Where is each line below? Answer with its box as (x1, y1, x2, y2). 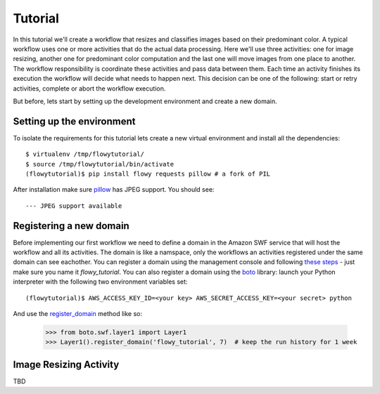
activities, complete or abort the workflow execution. (13, 84, 166, 93)
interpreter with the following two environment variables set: (13, 277, 188, 286)
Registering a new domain (13, 220, 129, 232)
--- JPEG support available (25, 202, 122, 210)
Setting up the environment (13, 115, 136, 127)
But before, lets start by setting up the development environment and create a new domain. (13, 97, 277, 105)
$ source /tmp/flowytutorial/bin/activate (25, 160, 175, 168)
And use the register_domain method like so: (13, 310, 142, 317)
